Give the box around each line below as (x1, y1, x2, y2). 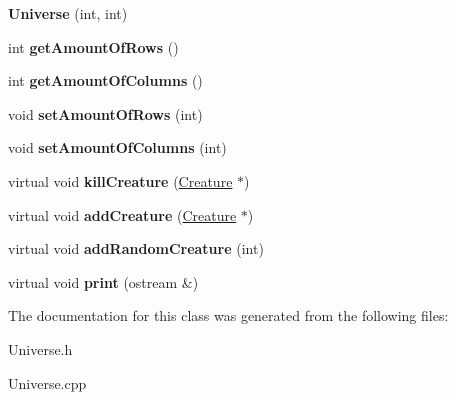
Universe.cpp (8, 372, 87, 393)
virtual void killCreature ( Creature (8, 170, 233, 191)
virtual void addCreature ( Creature (8, 204, 237, 225)
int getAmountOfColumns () (8, 70, 203, 91)
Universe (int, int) (8, 3, 128, 23)
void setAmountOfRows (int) (8, 103, 203, 124)
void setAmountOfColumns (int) (8, 137, 227, 158)
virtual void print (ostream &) (8, 271, 199, 292)
